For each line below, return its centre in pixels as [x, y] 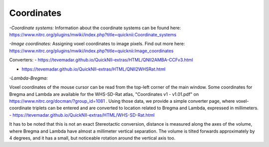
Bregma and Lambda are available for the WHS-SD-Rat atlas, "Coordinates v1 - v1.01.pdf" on [104, 94]
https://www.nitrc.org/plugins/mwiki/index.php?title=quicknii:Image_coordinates [91, 51]
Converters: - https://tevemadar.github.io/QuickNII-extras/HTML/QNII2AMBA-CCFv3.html [101, 60]
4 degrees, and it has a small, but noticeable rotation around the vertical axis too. [92, 138]
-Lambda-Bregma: [29, 78]
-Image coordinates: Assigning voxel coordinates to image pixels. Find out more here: [97, 44]
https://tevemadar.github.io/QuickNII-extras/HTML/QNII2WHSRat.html [94, 69]
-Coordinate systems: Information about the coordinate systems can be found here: [95, 28]
